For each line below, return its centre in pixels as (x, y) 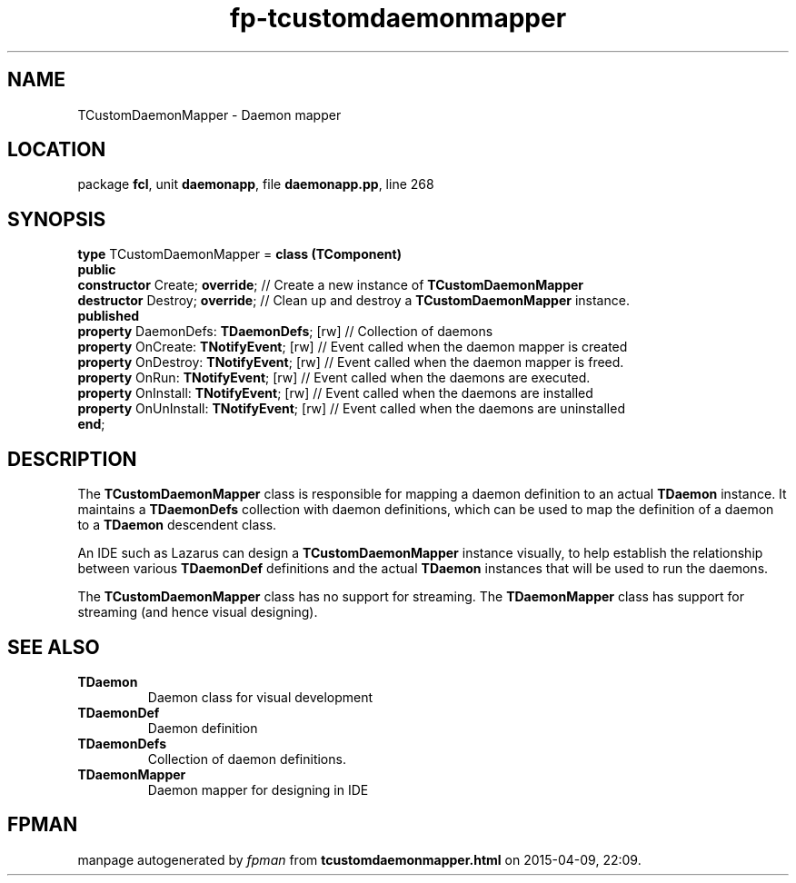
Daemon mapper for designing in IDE (258, 789)
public (97, 270)
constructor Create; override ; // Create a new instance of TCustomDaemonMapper (330, 285)
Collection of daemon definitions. (247, 759)
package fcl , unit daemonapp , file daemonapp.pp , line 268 (256, 184)
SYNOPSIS (57, 219)
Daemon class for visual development (260, 697)
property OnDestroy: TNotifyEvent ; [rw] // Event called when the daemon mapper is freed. (351, 362)
